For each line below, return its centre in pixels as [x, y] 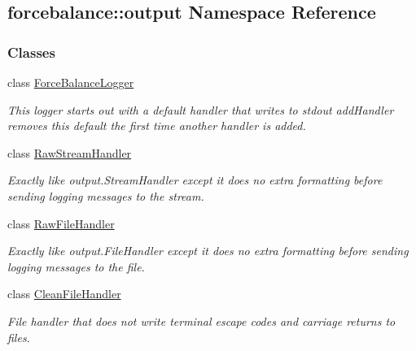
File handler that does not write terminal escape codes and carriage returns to [201, 321]
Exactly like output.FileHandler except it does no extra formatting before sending [208, 251]
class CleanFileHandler [64, 294]
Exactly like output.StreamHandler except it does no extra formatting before [195, 180]
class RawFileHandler [61, 223]
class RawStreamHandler [70, 152]
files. [19, 337]
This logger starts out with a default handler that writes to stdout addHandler [201, 109]
